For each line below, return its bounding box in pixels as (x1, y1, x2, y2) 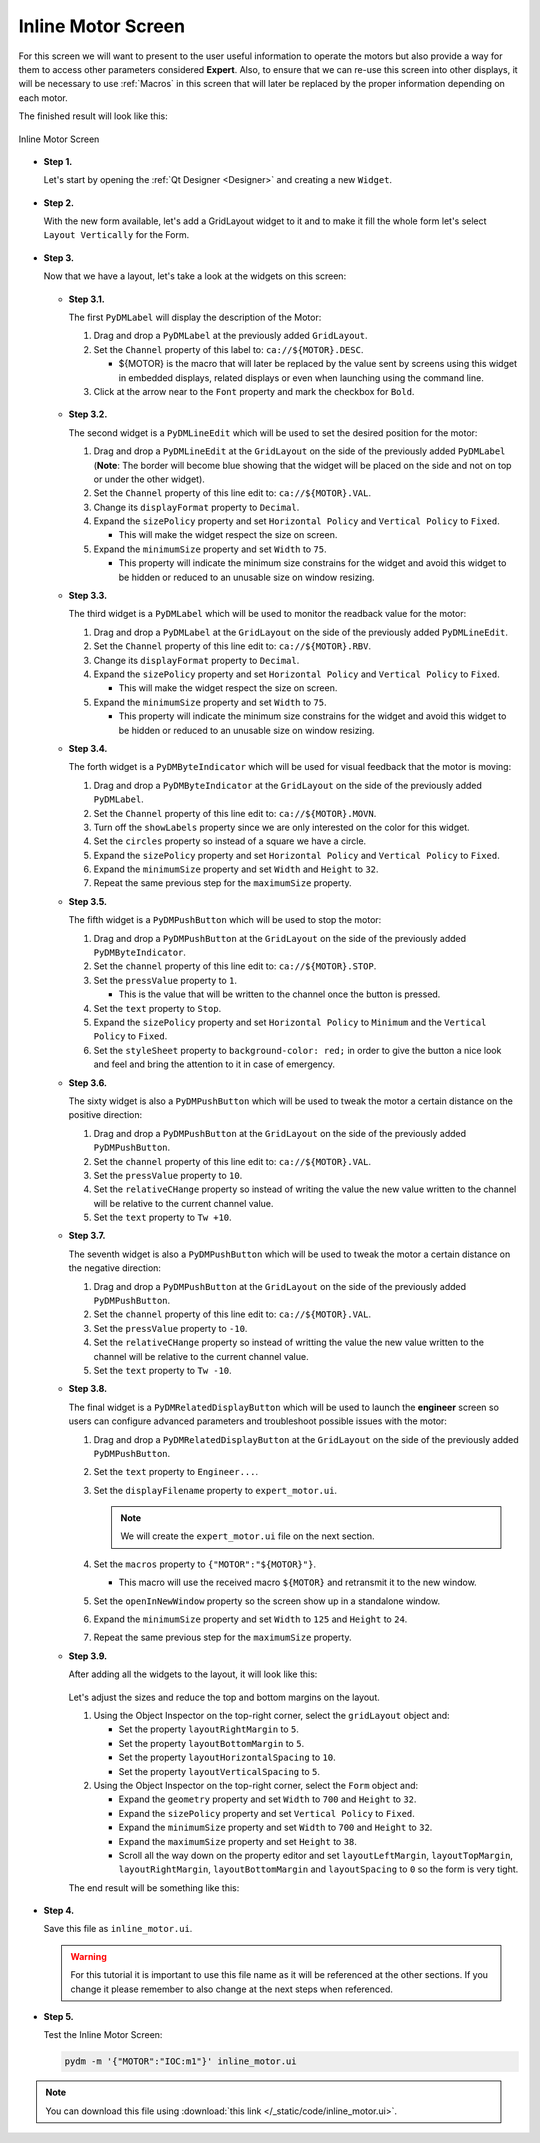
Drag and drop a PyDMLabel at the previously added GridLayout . (93, 330, 368, 342)
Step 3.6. (68, 1076, 107, 1089)
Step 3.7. (68, 1230, 106, 1242)
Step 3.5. (68, 895, 108, 907)
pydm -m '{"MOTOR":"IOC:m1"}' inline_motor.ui (64, 2056, 297, 2067)
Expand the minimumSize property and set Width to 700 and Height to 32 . (118, 1821, 433, 1834)
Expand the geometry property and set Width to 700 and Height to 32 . (118, 1793, 417, 1805)
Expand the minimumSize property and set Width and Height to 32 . (93, 863, 379, 875)
